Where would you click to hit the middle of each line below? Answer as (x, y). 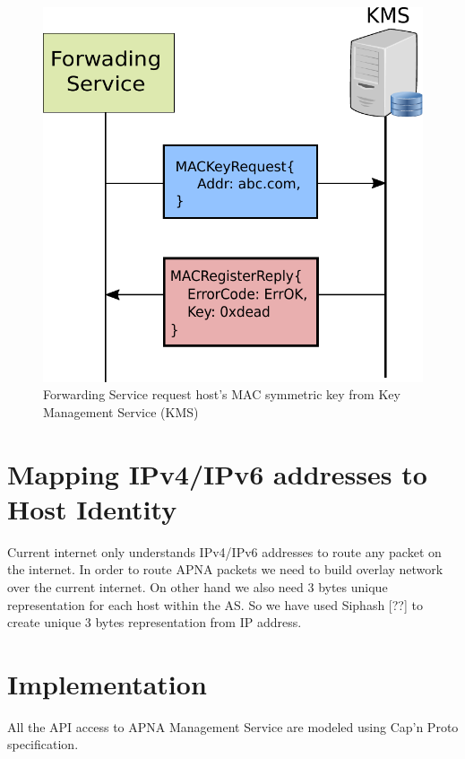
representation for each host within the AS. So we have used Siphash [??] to (215, 604)
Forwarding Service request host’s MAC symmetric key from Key (222, 394)
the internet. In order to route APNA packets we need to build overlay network (225, 569)
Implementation (107, 683)
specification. (43, 744)
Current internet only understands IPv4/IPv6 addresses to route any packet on (224, 551)
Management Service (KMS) (121, 411)
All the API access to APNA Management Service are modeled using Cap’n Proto (233, 726)
